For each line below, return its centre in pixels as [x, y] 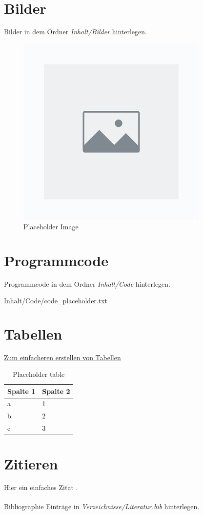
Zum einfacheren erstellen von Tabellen [62, 357]
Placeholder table [39, 374]
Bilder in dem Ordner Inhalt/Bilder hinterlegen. [75, 32]
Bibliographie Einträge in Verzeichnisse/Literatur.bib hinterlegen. [102, 506]
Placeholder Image [51, 227]
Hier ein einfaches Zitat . [41, 487]
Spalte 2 [56, 391]
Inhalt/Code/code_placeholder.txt [56, 300]
